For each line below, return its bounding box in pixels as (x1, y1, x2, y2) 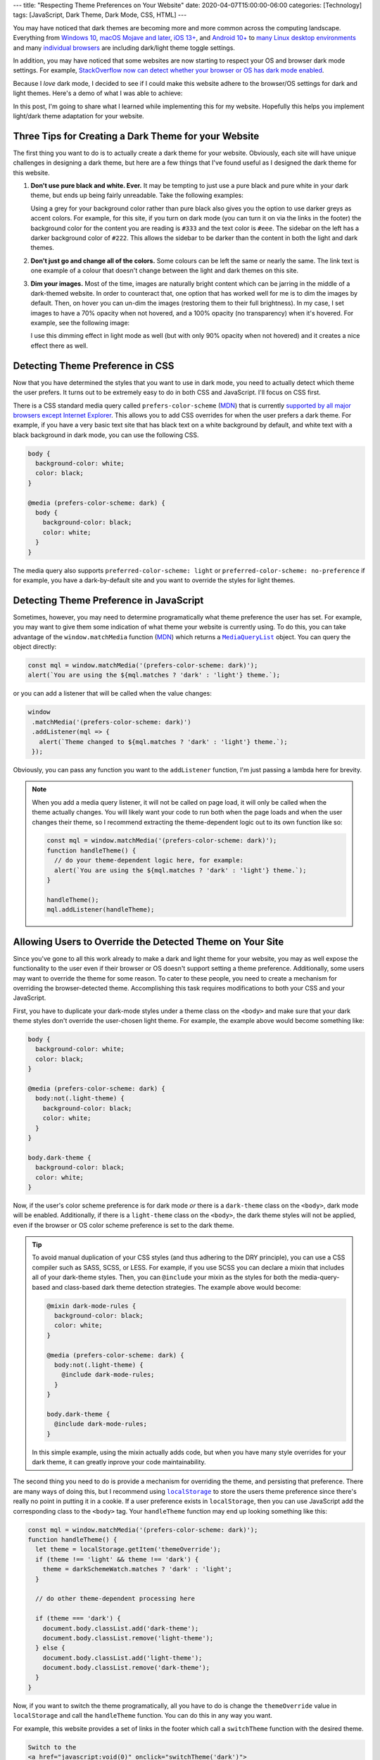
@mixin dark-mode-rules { (46, 1302, 137, 1309)
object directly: (13, 643, 57, 651)
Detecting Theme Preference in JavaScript (13, 594, 204, 606)
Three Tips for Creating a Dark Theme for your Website (13, 130, 260, 142)
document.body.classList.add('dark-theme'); (42, 1624, 199, 1633)
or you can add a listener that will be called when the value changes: (13, 689, 213, 698)
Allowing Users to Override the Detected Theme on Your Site (13, 936, 284, 948)
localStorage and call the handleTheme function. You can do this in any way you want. (13, 1711, 272, 1720)
